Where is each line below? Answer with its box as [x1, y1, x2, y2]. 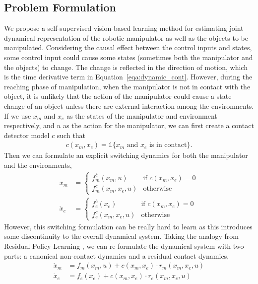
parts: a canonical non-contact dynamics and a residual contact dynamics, [4, 250, 229, 261]
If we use [4, 110, 31, 121]
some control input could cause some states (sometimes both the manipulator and [4, 52, 253, 62]
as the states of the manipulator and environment [66, 110, 217, 121]
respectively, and [4, 120, 55, 131]
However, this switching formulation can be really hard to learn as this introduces [4, 221, 253, 231]
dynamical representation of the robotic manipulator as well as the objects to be [4, 32, 249, 43]
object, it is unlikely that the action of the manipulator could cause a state [4, 91, 232, 101]
